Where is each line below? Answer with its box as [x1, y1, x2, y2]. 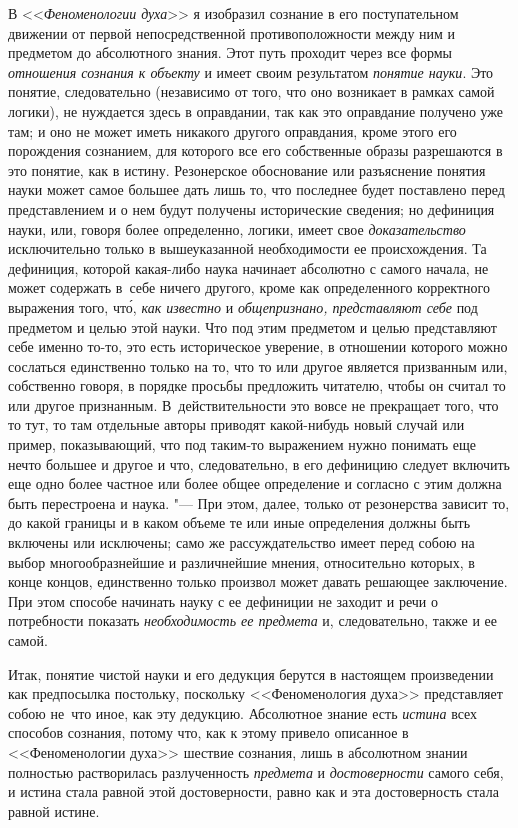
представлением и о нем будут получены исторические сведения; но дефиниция [8, 198, 495, 219]
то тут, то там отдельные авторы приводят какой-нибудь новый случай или [8, 414, 465, 435]
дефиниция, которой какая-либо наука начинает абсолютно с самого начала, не [8, 257, 489, 278]
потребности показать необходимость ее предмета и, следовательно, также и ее [8, 610, 498, 631]
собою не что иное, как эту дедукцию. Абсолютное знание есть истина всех [8, 702, 478, 723]
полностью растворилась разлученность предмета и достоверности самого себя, [8, 761, 504, 782]
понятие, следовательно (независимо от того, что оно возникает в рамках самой [8, 81, 495, 102]
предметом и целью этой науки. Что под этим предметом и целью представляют [8, 316, 497, 337]
